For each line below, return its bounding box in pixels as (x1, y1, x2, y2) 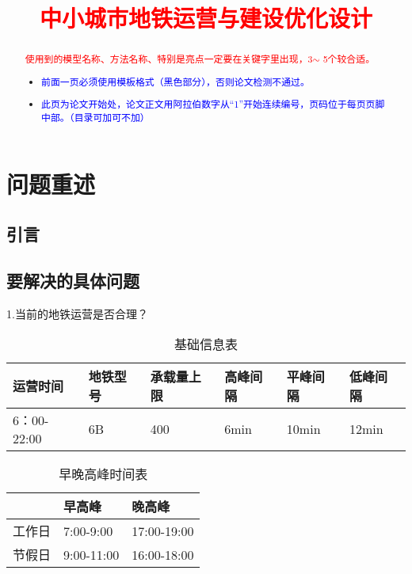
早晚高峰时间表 (59, 465, 148, 484)
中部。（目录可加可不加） (41, 110, 150, 124)
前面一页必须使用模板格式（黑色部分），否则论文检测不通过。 (41, 74, 310, 88)
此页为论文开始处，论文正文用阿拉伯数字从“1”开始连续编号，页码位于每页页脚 (41, 97, 385, 111)
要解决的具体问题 (6, 268, 139, 292)
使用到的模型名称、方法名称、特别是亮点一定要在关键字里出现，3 (25, 52, 313, 66)
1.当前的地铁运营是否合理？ (6, 305, 148, 321)
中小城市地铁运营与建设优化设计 (39, 2, 372, 34)
